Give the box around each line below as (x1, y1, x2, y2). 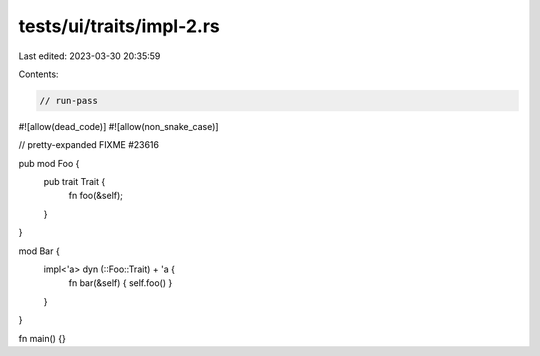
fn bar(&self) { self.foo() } (68, 277, 173, 289)
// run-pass (39, 95, 99, 106)
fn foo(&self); (68, 190, 124, 202)
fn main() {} (18, 332, 67, 344)
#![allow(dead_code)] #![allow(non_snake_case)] (18, 120, 219, 132)
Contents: (18, 68, 59, 80)
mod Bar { (18, 245, 60, 257)
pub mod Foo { (18, 157, 80, 169)
